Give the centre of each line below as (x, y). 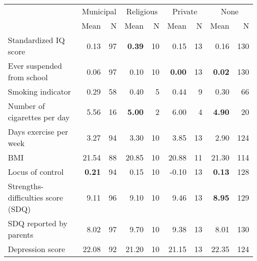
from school (28, 77)
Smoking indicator (40, 91)
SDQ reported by (38, 223)
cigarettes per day (39, 117)
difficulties (26, 197)
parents (21, 235)
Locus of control (36, 172)
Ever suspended (35, 66)
